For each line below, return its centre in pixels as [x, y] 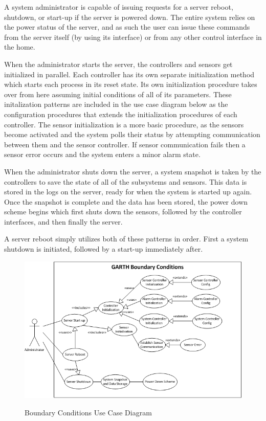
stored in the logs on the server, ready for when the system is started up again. [128, 192]
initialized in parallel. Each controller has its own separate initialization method [129, 74]
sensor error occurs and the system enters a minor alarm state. [102, 154]
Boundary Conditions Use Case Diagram [88, 412]
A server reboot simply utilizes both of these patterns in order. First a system [126, 239]
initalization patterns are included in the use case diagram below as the [116, 104]
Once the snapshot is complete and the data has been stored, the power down [126, 201]
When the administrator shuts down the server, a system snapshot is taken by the [133, 171]
